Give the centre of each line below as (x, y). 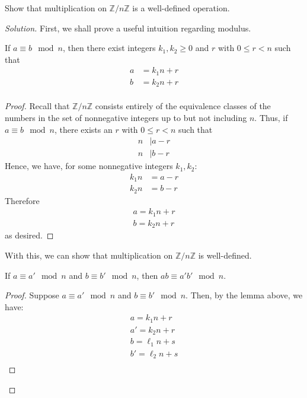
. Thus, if (271, 117)
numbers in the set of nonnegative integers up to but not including (126, 117)
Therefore (22, 200)
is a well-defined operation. (181, 8)
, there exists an (83, 129)
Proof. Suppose (32, 295)
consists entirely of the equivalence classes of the (183, 106)
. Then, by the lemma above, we (244, 295)
